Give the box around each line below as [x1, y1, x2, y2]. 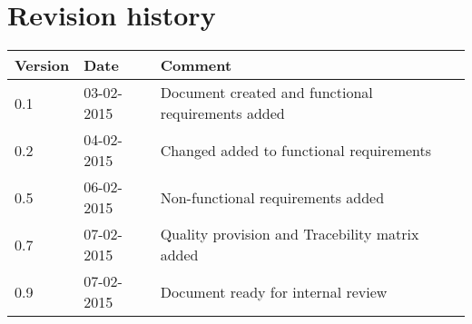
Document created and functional [160, 82, 373, 103]
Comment [160, 54, 232, 76]
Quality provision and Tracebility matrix [160, 223, 419, 245]
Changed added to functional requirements [160, 139, 432, 161]
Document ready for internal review [160, 280, 388, 302]
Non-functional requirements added [160, 186, 385, 208]
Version [15, 54, 70, 76]
